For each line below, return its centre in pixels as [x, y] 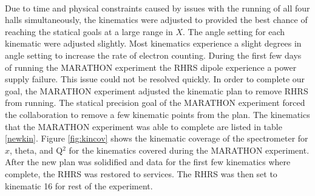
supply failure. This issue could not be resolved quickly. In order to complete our [155, 79]
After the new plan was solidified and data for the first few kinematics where [148, 162]
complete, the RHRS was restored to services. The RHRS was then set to [141, 173]
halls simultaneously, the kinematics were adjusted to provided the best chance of [156, 20]
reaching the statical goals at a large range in [89, 31]
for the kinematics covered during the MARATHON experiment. [189, 150]
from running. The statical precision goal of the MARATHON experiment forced [155, 103]
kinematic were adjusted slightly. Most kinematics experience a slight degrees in [153, 43]
